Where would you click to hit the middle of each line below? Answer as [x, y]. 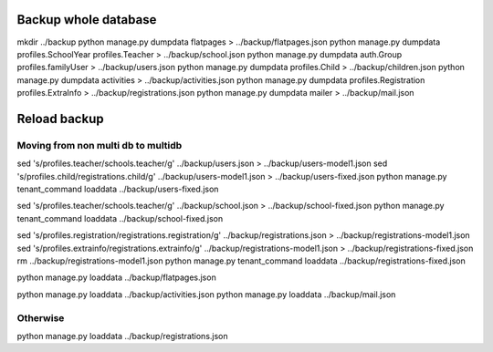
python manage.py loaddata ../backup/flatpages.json [116, 277]
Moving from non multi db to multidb [100, 145]
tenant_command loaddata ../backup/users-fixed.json [118, 189]
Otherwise [41, 317]
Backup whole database [87, 20]
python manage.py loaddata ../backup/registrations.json [122, 336]
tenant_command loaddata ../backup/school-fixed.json [120, 218]
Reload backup [60, 119]
